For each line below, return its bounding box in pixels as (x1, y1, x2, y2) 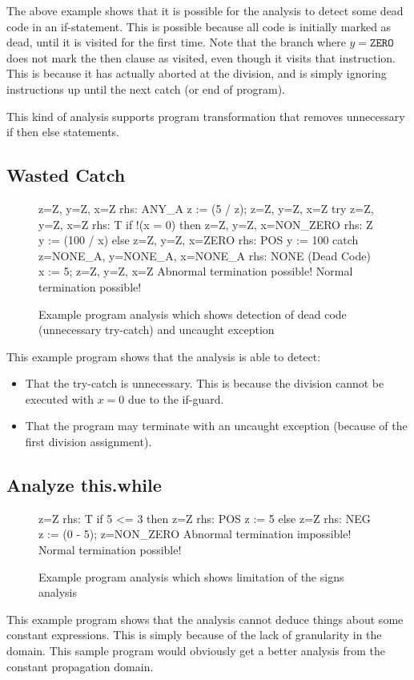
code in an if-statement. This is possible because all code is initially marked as (6, 18, 392, 34)
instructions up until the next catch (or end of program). (6, 80, 286, 97)
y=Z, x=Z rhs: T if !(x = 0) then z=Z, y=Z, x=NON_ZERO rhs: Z (38, 215, 373, 232)
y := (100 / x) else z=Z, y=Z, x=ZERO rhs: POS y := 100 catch (38, 231, 359, 248)
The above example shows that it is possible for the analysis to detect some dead (6, 2, 404, 18)
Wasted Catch (6, 163, 126, 187)
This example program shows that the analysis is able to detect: (6, 348, 321, 364)
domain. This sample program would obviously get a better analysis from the (6, 642, 386, 659)
